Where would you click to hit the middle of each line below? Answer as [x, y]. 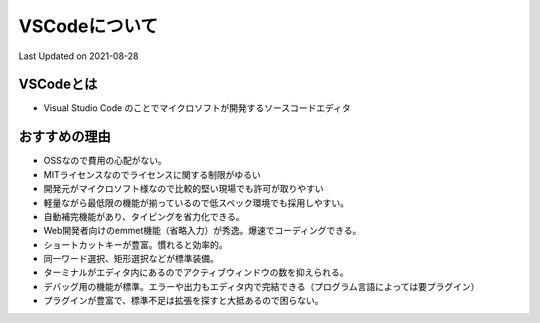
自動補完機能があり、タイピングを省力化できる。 [144, 216]
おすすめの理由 [64, 136]
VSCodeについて [88, 26]
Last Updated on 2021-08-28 [78, 56]
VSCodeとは [58, 84]
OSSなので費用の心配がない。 [105, 161]
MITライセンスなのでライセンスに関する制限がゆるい [152, 174]
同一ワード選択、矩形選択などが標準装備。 [131, 259]
